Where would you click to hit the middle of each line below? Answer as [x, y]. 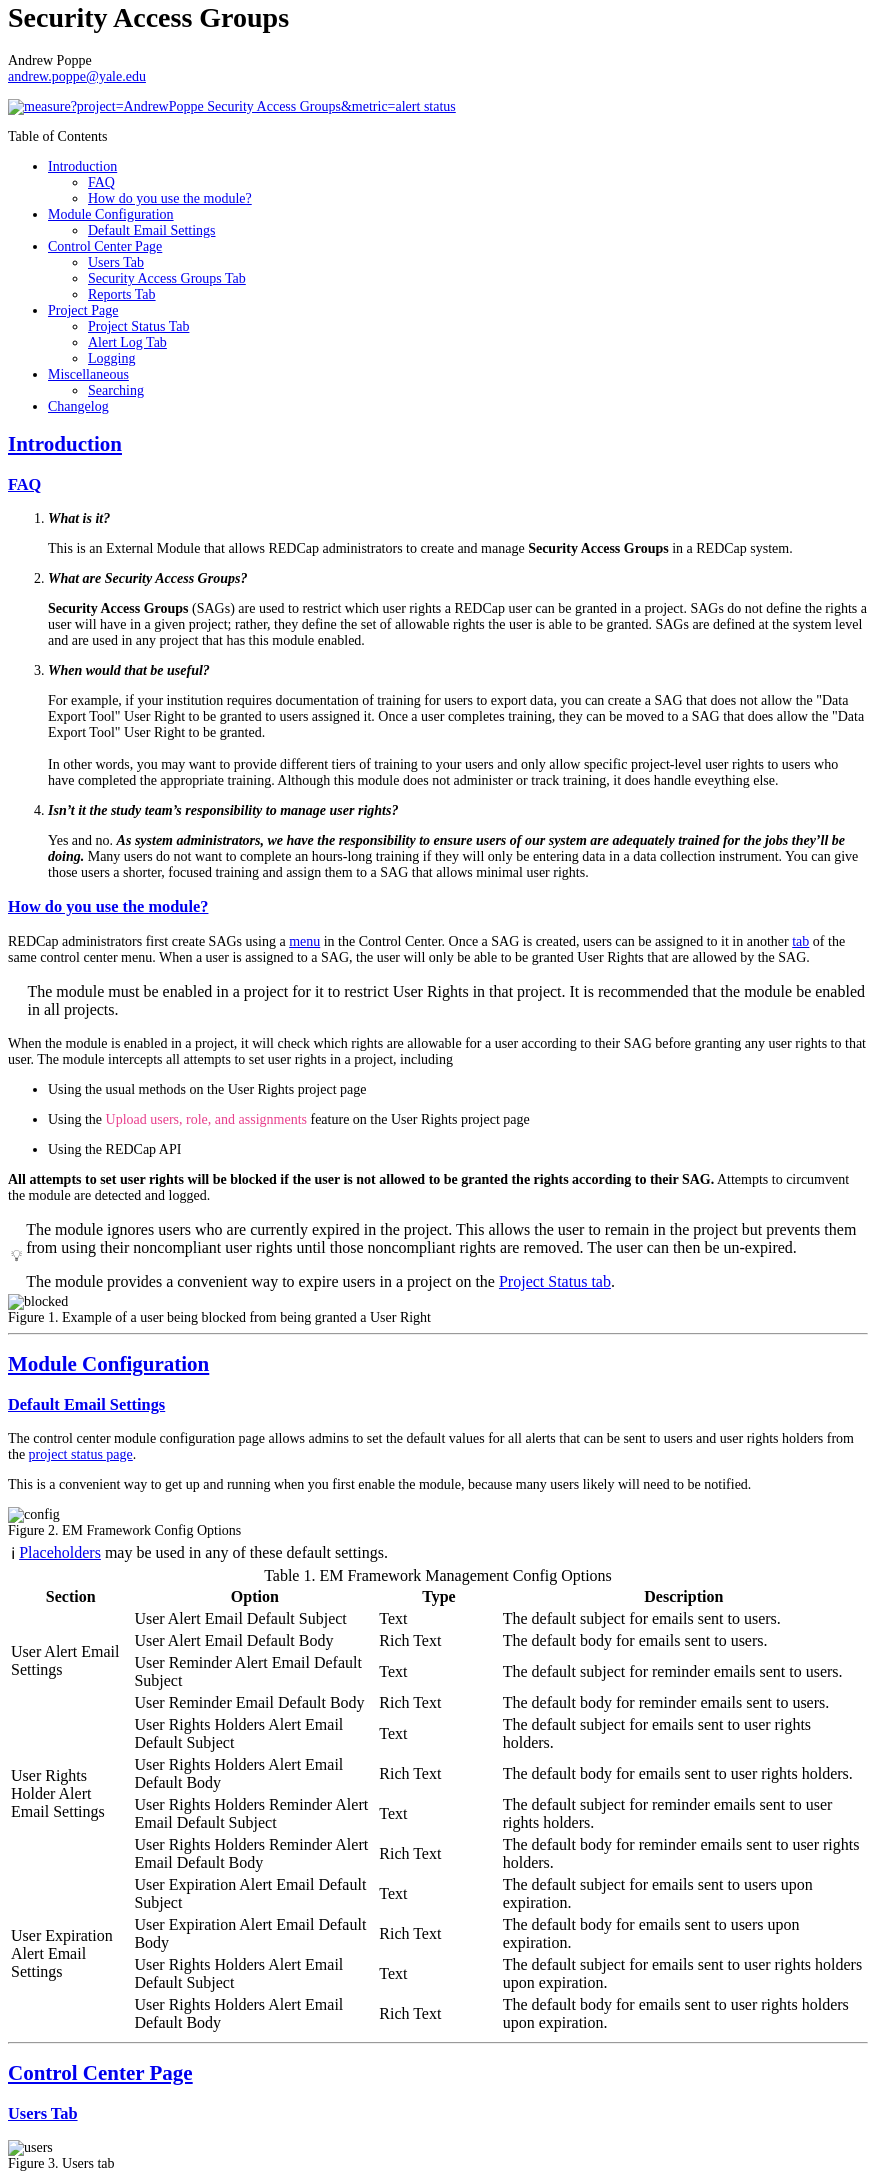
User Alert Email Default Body [234, 1640]
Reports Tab [122, 294]
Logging [112, 358]
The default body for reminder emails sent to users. [666, 1702]
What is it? [79, 518]
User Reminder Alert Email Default [248, 1662]
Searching [116, 390]
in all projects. [73, 1009]
